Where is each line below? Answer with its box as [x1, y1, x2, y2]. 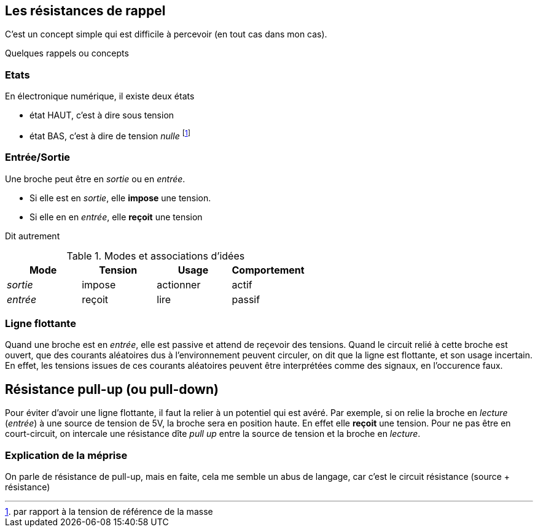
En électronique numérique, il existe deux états [5, 91, 195, 102]
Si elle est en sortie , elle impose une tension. [29, 192, 211, 203]
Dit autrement [5, 230, 60, 241]
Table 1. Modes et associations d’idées [66, 249, 245, 262]
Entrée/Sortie [5, 151, 71, 164]
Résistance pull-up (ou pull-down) [5, 381, 219, 397]
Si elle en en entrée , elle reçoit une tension [29, 211, 203, 222]
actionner [157, 278, 201, 291]
